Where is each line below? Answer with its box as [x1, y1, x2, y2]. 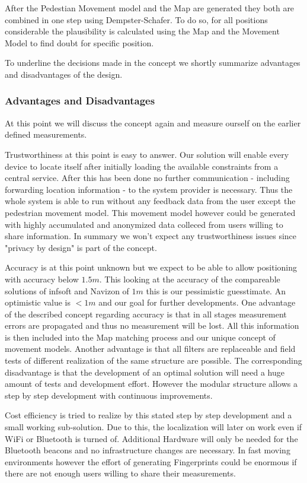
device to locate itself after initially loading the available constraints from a [5, 160, 279, 172]
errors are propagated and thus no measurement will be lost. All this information [5, 319, 299, 332]
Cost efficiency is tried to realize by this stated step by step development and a [5, 409, 292, 421]
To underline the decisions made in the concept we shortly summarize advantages [5, 56, 300, 69]
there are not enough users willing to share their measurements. [5, 467, 236, 479]
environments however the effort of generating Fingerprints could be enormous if [5, 455, 297, 468]
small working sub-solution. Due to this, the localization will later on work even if [5, 421, 302, 433]
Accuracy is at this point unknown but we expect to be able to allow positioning [5, 261, 297, 274]
